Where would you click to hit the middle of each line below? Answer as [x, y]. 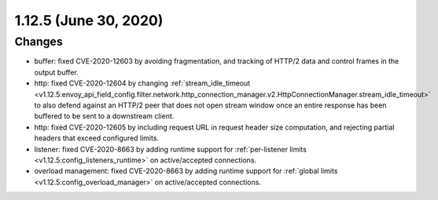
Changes [39, 42]
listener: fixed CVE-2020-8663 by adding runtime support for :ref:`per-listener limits [170, 149]
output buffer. [56, 72]
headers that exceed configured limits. [97, 138]
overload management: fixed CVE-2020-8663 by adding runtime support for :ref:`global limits [186, 171]
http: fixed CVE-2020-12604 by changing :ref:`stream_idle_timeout [142, 83]
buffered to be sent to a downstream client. [104, 116]
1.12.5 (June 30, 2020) [89, 20]
